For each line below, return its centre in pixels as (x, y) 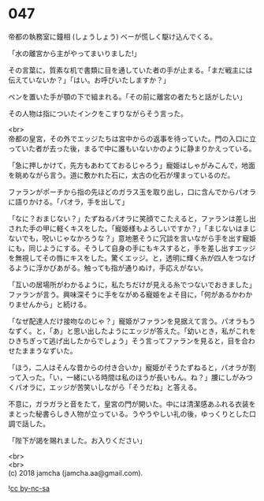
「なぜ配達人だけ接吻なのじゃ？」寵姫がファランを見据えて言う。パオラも (129, 321)
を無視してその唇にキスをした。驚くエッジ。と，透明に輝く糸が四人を (121, 258)
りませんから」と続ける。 (50, 304)
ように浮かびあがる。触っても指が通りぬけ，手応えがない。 (111, 267)
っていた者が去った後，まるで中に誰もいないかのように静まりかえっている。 (132, 148)
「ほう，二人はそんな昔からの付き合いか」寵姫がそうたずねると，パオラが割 (132, 367)
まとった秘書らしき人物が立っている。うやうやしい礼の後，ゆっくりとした (129, 413)
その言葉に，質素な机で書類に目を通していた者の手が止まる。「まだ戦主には (130, 70)
